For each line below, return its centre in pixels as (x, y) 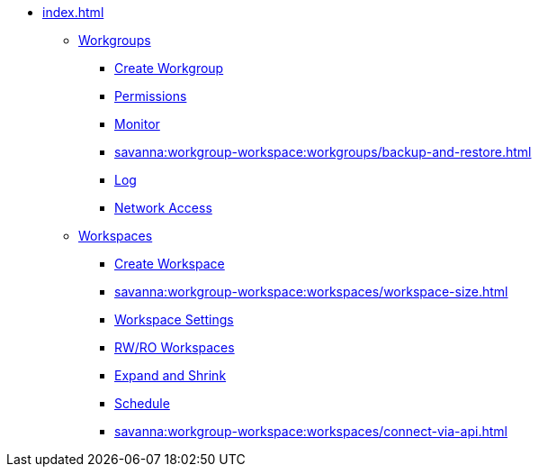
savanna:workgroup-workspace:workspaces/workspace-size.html (311, 292)
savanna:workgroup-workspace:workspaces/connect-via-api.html (311, 431)
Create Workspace (170, 264)
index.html (73, 12)
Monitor (137, 124)
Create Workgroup (169, 68)
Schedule (142, 403)
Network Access (163, 208)
